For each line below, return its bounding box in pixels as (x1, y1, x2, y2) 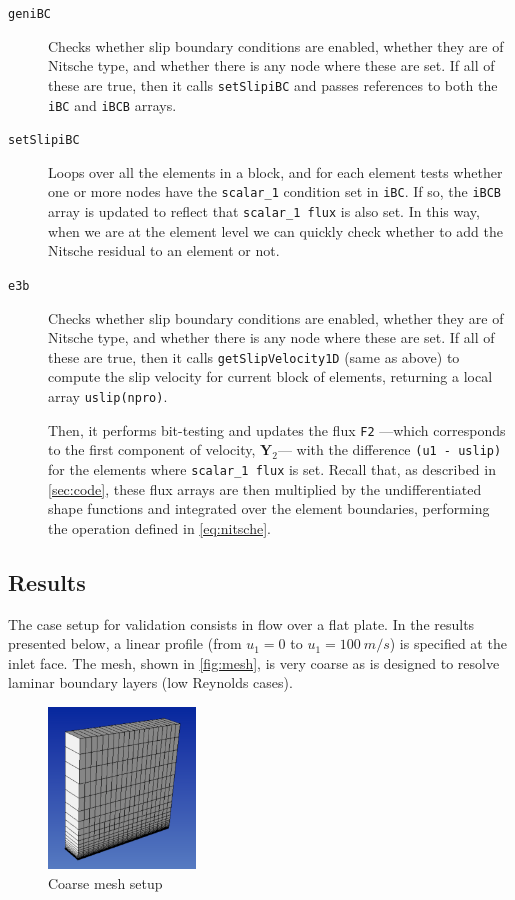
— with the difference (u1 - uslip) (277, 439, 502, 460)
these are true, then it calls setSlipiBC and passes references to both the (48, 74, 498, 95)
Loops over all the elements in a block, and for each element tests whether (48, 161, 503, 182)
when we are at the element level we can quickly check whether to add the (48, 220, 503, 241)
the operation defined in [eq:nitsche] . (48, 517, 271, 538)
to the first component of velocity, (48, 439, 256, 460)
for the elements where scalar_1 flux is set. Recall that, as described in (48, 458, 496, 479)
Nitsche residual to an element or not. (48, 240, 280, 261)
